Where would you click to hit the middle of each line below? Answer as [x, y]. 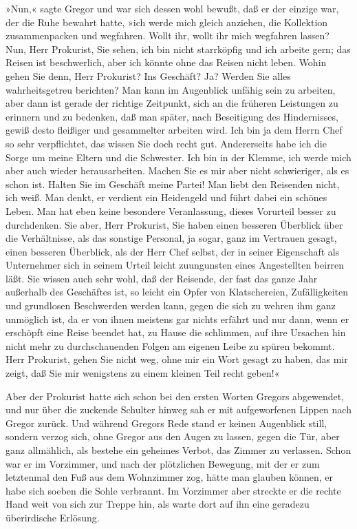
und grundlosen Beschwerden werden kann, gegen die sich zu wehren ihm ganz [171, 305]
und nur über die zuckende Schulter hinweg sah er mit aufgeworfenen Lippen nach [178, 409]
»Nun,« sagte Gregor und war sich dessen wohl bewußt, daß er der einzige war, [172, 8]
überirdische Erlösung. [53, 517]
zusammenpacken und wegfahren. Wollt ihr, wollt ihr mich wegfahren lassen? [167, 35]
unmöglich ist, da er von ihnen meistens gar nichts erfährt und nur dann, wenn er [177, 319]
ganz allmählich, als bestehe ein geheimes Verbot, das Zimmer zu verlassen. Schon [178, 450]
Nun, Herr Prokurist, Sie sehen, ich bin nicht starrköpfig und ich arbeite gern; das [178, 49]
